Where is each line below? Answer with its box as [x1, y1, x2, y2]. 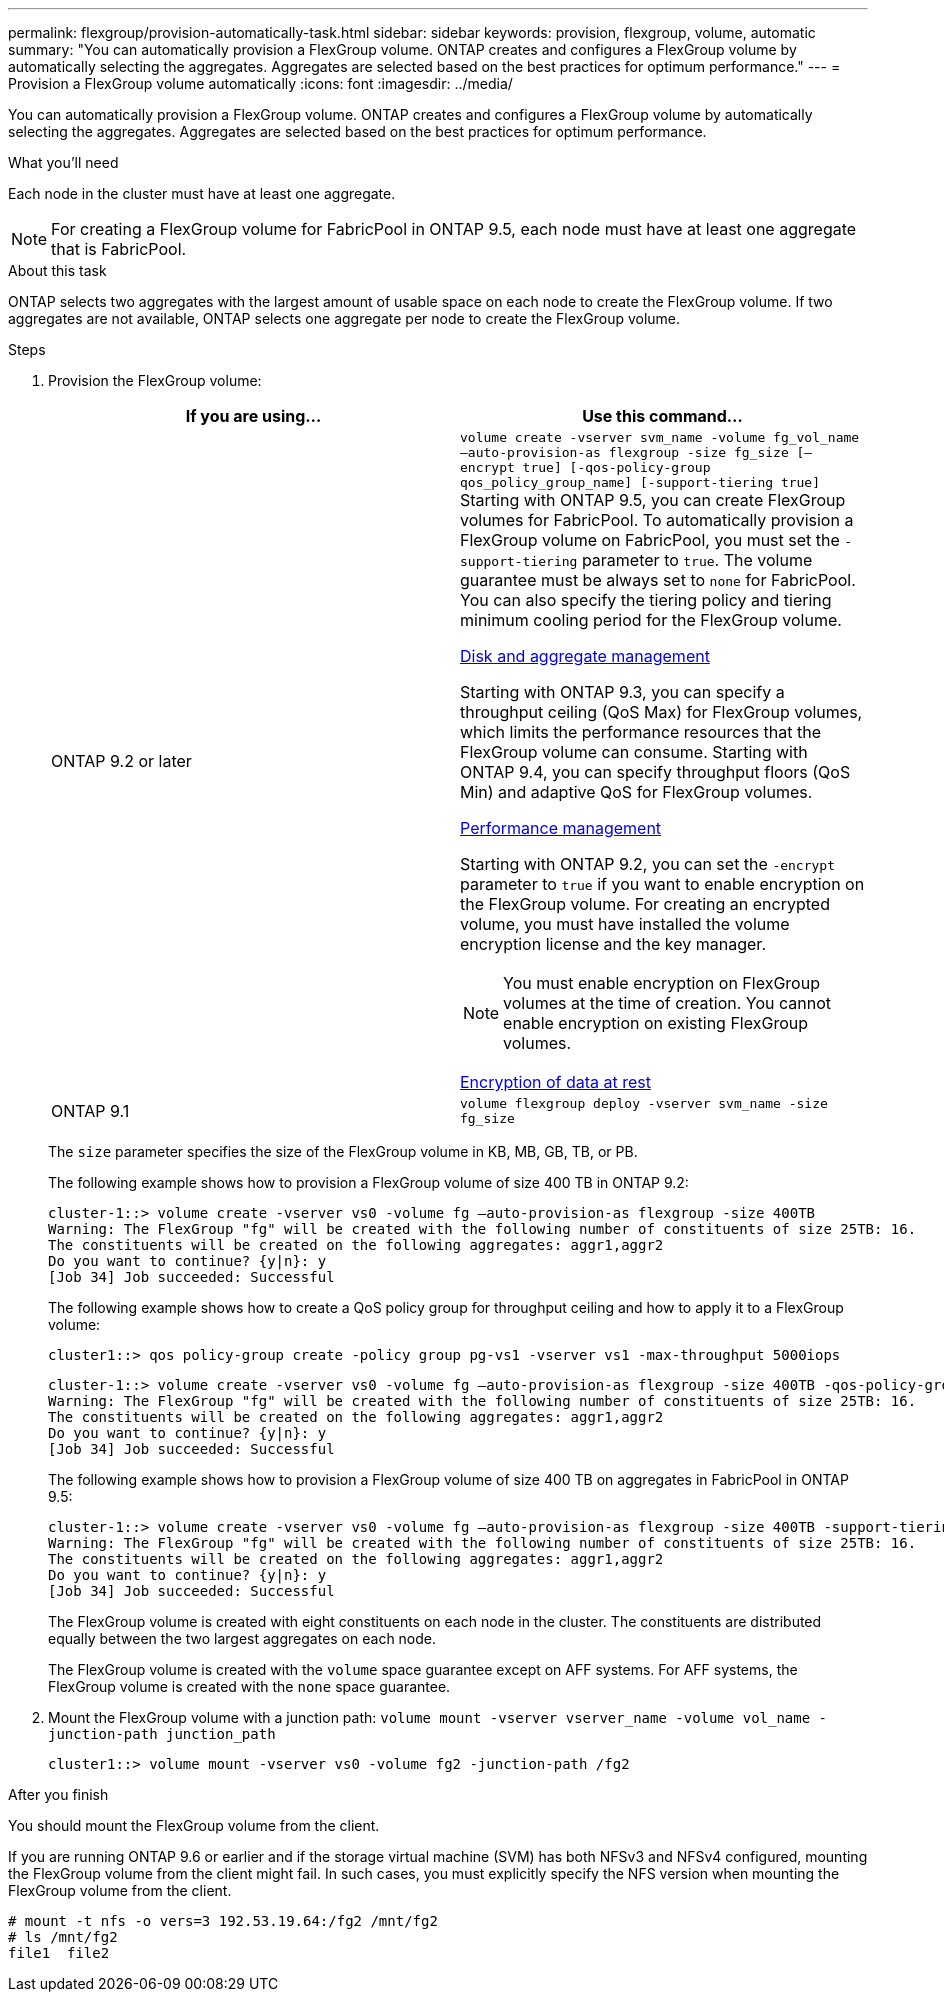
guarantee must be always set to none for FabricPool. [460, 570, 856, 590]
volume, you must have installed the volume [460, 914, 790, 934]
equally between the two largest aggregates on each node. [48, 1630, 437, 1647]
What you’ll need [8, 154, 119, 171]
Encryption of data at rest [460, 1072, 652, 1092]
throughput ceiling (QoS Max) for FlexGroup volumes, [460, 702, 863, 722]
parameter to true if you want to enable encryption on [460, 874, 865, 894]
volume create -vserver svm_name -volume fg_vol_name [460, 430, 860, 445]
